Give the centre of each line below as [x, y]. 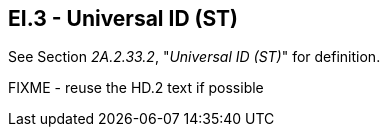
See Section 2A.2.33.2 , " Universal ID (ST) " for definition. [194, 57]
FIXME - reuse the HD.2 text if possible [136, 88]
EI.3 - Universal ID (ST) [123, 18]
